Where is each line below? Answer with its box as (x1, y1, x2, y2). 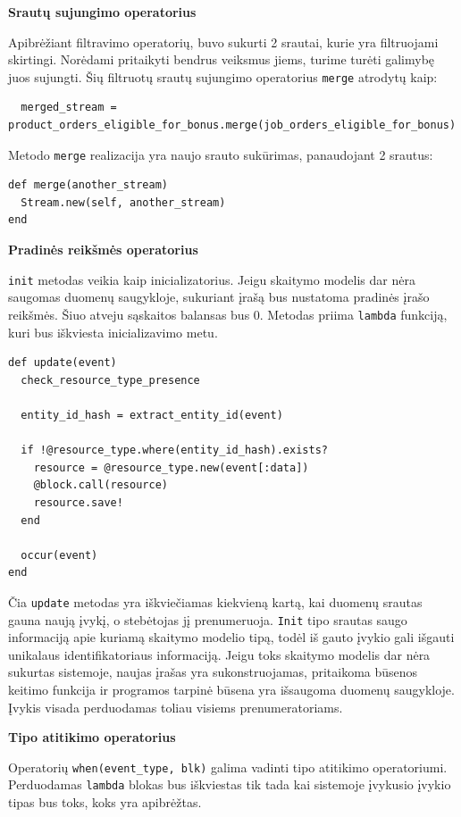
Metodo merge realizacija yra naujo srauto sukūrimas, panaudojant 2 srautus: (8, 145, 433, 163)
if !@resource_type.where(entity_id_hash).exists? (21, 444, 328, 457)
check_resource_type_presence (21, 373, 200, 387)
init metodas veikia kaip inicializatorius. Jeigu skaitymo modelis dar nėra (8, 270, 415, 288)
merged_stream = (21, 101, 117, 114)
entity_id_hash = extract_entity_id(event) (21, 408, 283, 421)
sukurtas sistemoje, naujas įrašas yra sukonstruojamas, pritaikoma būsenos (8, 663, 418, 681)
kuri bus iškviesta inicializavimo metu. (8, 322, 218, 341)
